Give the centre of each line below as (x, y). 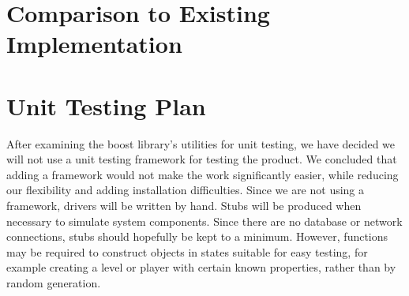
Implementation (94, 44)
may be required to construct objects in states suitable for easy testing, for (187, 251)
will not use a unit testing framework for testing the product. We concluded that (202, 159)
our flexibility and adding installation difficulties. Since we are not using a (186, 190)
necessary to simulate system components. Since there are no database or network (204, 221)
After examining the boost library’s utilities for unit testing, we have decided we (201, 143)
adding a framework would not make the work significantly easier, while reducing (203, 174)
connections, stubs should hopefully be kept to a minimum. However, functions (197, 236)
